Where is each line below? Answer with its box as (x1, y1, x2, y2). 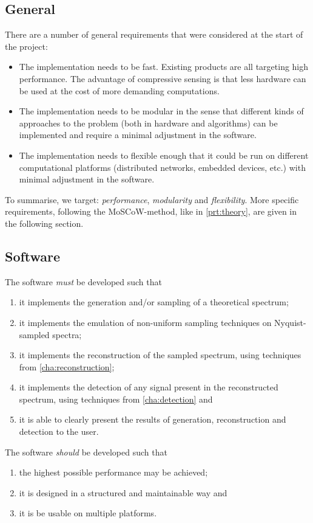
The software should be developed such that (5, 445, 167, 458)
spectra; (52, 328, 82, 341)
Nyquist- (274, 316, 306, 328)
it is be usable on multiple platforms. (19, 507, 157, 519)
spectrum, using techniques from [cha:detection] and (19, 392, 213, 405)
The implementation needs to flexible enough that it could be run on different (19, 148, 309, 161)
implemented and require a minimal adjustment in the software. (19, 128, 257, 141)
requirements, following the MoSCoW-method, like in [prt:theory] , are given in (5, 205, 297, 218)
